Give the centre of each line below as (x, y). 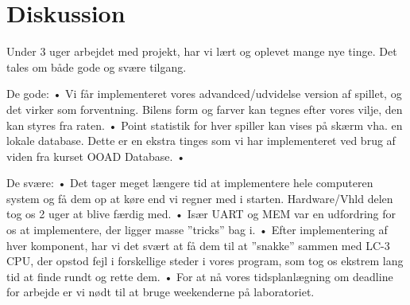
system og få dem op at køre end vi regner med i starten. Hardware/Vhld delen (200, 198)
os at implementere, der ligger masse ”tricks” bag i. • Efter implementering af (197, 230)
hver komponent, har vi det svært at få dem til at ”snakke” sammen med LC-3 (198, 245)
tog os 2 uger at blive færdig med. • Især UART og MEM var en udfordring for (201, 214)
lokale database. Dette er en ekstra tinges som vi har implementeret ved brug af (201, 141)
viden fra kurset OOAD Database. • (96, 156)
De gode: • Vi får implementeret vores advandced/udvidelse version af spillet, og (204, 94)
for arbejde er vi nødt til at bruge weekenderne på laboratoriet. (161, 292)
